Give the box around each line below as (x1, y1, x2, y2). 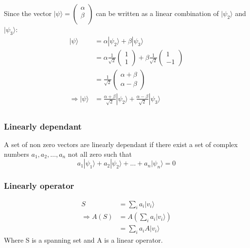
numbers (4, 149, 29, 159)
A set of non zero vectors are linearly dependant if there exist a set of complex (4, 139, 238, 149)
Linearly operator (4, 180, 74, 192)
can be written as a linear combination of (96, 8, 219, 18)
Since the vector (4, 8, 52, 18)
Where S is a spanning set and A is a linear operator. (4, 235, 163, 245)
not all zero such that (68, 149, 132, 159)
